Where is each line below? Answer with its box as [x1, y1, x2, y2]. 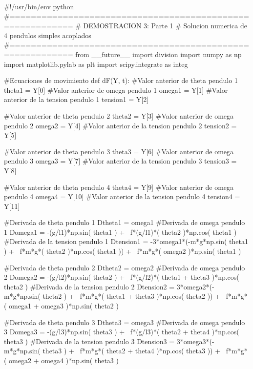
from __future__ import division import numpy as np [75, 49, 242, 59]
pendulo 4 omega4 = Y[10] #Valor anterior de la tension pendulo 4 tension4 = [4, 191, 240, 202]
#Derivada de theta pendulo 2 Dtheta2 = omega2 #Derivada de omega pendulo [4, 262, 245, 272]
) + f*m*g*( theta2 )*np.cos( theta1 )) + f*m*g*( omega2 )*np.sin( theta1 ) [4, 246, 241, 256]
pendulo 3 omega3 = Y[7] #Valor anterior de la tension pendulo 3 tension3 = [4, 156, 237, 166]
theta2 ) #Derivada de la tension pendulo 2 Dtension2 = [4, 281, 175, 291]
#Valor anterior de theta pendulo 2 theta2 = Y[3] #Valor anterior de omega [4, 110, 234, 121]
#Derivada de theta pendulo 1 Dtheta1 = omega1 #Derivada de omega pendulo [4, 217, 245, 227]
